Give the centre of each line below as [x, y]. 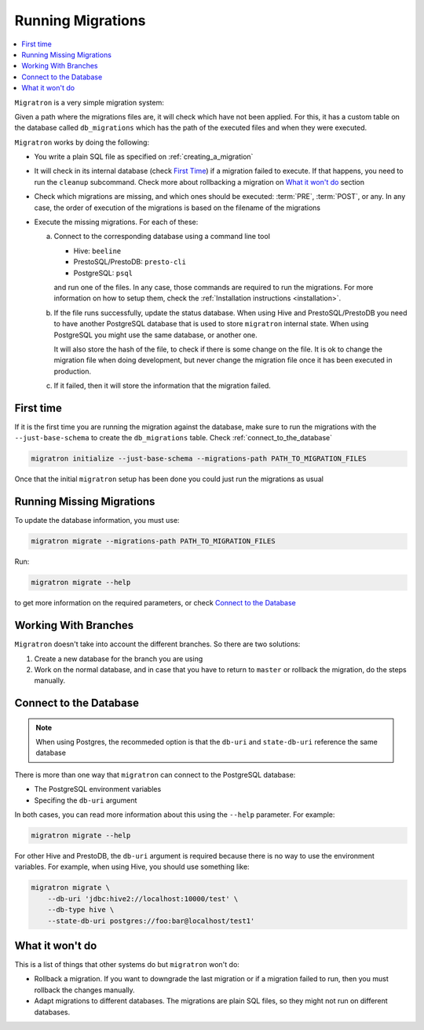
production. [73, 371]
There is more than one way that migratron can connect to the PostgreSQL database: [155, 774]
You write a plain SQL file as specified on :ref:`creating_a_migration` [144, 156]
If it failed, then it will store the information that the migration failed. [162, 386]
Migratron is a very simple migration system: [89, 102]
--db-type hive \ [81, 910]
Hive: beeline [97, 251]
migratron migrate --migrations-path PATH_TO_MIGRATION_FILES [153, 541]
